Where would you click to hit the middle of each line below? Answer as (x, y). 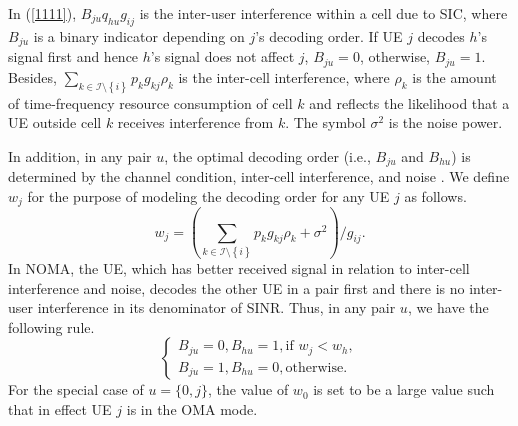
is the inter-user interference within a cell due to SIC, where (323, 13)
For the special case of (76, 389)
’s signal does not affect (222, 56)
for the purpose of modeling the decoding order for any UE (208, 195)
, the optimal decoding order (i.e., (267, 155)
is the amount (454, 76)
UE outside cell (55, 122)
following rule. (51, 326)
